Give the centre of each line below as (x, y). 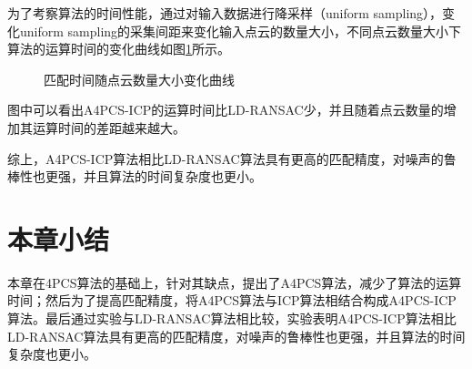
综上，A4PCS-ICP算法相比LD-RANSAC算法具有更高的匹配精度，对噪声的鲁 (232, 158)
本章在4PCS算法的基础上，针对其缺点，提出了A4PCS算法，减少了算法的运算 (235, 282)
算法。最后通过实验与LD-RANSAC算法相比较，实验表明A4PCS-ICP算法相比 (232, 318)
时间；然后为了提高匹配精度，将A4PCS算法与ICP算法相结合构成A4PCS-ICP (232, 300)
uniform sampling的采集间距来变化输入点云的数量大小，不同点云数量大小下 (241, 31)
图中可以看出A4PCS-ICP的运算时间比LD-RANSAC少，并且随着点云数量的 (226, 110)
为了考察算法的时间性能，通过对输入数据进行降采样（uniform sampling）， (225, 13)
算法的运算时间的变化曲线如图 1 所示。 (119, 49)
